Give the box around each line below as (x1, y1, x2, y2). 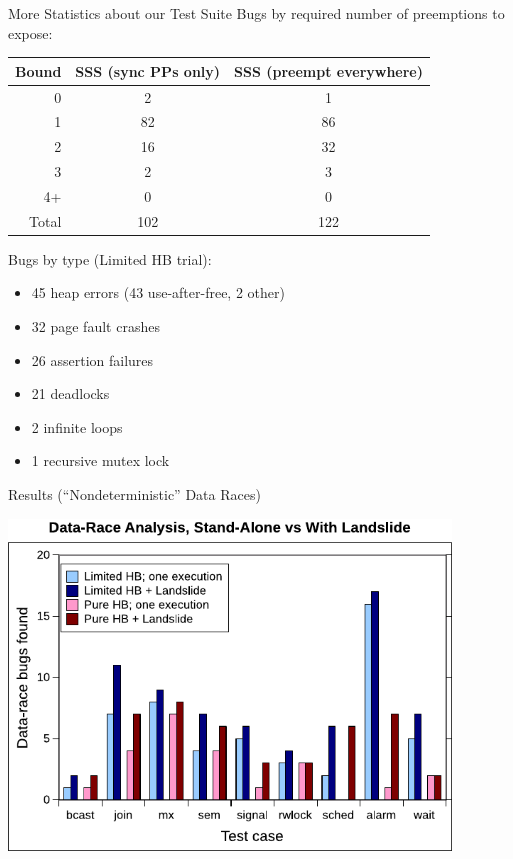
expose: (8, 22, 53, 43)
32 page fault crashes (31, 316, 160, 337)
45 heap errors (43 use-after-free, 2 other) (31, 282, 285, 303)
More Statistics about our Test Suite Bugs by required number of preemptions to (8, 3, 505, 23)
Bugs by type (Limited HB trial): (8, 248, 212, 269)
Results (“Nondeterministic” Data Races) (8, 484, 261, 504)
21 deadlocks (31, 383, 110, 404)
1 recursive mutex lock (31, 450, 170, 471)
